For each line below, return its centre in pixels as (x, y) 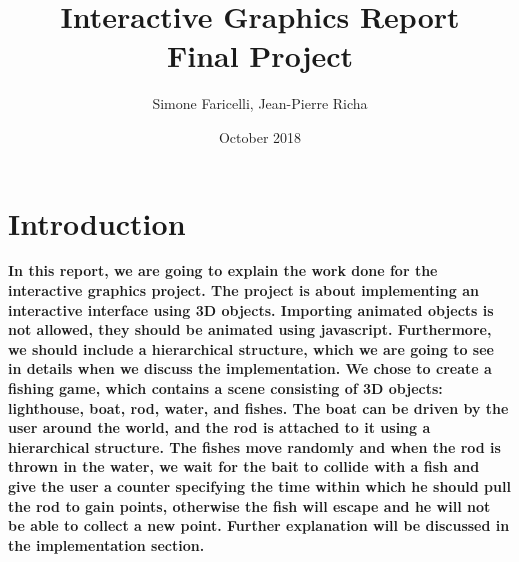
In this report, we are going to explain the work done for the (223, 270)
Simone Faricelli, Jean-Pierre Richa (260, 103)
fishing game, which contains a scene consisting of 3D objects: (225, 388)
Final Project (260, 55)
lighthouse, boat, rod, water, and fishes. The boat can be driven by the (258, 407)
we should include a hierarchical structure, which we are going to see (251, 348)
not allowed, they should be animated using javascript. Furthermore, (250, 329)
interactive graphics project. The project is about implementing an (243, 290)
